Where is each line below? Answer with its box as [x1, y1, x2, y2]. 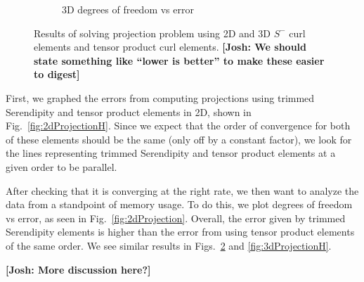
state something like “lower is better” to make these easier [34, 53, 325, 68]
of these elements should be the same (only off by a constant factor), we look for [6, 132, 352, 146]
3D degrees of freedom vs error [62, 2, 194, 16]
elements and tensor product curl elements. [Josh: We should [34, 39, 306, 54]
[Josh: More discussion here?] [6, 262, 151, 276]
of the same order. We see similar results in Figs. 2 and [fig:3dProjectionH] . [6, 238, 332, 252]
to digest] [34, 67, 80, 82]
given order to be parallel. [6, 159, 117, 174]
